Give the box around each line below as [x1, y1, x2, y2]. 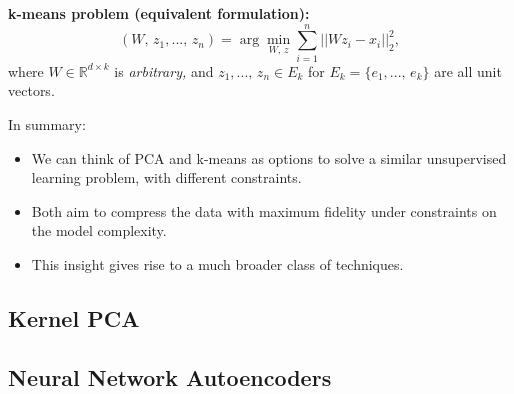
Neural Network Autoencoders [8, 361, 332, 392]
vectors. [8, 80, 55, 101]
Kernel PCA [8, 302, 140, 333]
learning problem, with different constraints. [31, 167, 302, 188]
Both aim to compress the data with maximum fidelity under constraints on [31, 200, 497, 221]
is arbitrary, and [114, 60, 214, 81]
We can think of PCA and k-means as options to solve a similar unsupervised [31, 147, 507, 168]
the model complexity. [31, 220, 167, 241]
